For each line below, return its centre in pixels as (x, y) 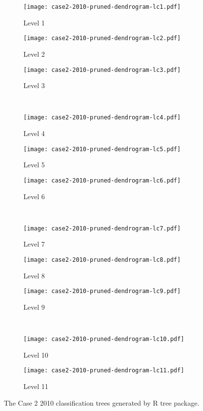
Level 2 (34, 54)
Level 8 (34, 275)
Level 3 (34, 85)
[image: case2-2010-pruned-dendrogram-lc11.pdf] (104, 371)
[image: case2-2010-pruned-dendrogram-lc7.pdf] (102, 228)
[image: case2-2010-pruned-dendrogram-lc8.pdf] (102, 260)
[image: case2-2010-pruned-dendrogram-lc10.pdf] (104, 339)
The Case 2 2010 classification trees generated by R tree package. (102, 402)
